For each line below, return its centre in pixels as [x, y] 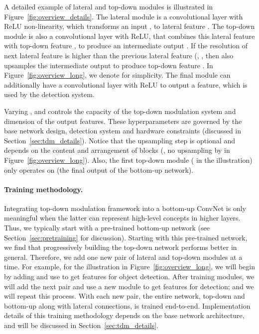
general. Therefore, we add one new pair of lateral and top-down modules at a [123, 257]
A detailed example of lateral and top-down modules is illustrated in [109, 6]
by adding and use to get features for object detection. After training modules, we [129, 277]
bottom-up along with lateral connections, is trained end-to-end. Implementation [127, 305]
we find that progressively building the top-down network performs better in [121, 247]
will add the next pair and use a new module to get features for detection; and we [129, 286]
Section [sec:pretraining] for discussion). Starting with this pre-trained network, [126, 237]
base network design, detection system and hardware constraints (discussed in [123, 131]
